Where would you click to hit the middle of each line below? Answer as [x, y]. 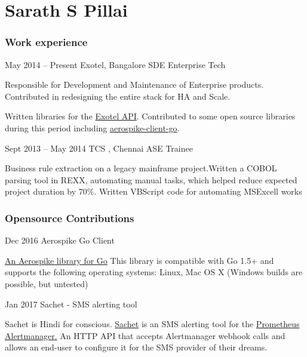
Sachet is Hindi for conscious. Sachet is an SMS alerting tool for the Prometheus [152, 324]
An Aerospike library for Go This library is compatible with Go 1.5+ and [139, 260]
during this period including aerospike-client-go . [92, 127]
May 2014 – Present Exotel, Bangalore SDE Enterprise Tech [115, 64]
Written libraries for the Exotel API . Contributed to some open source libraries [150, 116]
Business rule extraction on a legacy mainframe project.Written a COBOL [141, 168]
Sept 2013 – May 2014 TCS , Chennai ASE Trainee [99, 148]
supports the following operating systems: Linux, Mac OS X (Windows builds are [154, 272]
